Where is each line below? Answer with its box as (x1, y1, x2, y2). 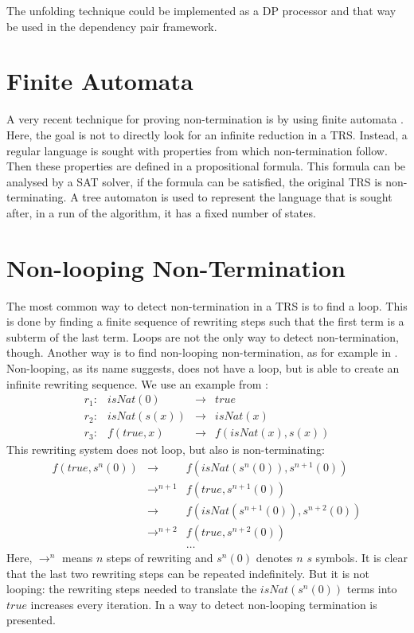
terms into (346, 580, 397, 597)
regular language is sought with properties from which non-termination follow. (6, 142, 388, 158)
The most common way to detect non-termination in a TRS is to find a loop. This (6, 297, 408, 314)
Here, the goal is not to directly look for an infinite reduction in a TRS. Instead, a (6, 126, 408, 143)
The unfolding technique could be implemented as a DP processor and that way (6, 2, 396, 18)
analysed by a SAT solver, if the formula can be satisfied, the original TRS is (6, 173, 382, 190)
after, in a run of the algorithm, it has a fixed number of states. (6, 204, 316, 221)
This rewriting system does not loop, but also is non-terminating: (6, 441, 325, 458)
